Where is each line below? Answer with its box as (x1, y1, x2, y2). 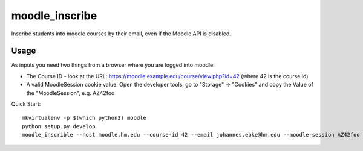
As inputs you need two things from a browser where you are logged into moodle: (11, 61, 215, 69)
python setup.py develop (22, 123, 96, 129)
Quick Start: (11, 100, 41, 108)
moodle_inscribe (11, 9, 97, 22)
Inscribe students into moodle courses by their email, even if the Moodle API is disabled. (11, 30, 231, 37)
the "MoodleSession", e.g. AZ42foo (26, 89, 115, 96)
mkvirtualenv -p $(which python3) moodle (22, 114, 146, 122)
